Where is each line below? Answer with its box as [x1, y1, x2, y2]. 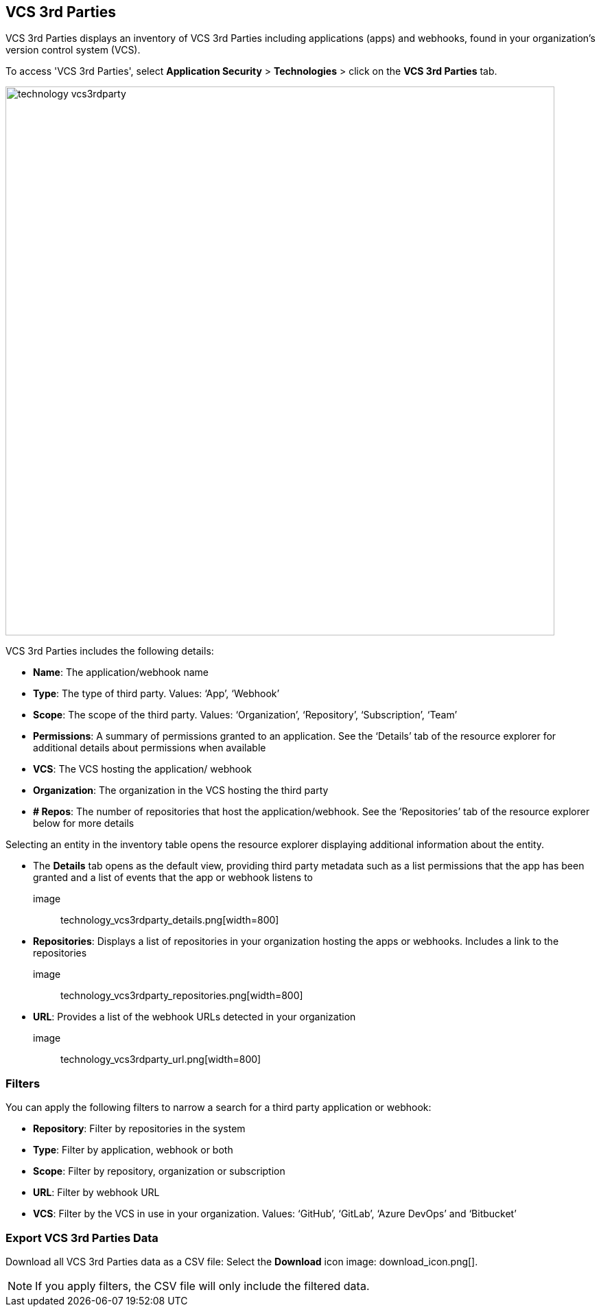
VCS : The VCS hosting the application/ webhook [33, 763, 252, 775]
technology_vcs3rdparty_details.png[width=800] [60, 914, 279, 926]
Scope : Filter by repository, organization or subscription [33, 1165, 285, 1178]
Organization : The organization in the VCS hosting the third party [33, 784, 329, 797]
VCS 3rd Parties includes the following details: [5, 645, 214, 657]
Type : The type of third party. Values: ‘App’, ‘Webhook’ [33, 688, 280, 700]
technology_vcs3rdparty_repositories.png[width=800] [60, 989, 303, 1002]
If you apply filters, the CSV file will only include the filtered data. [35, 1278, 370, 1293]
